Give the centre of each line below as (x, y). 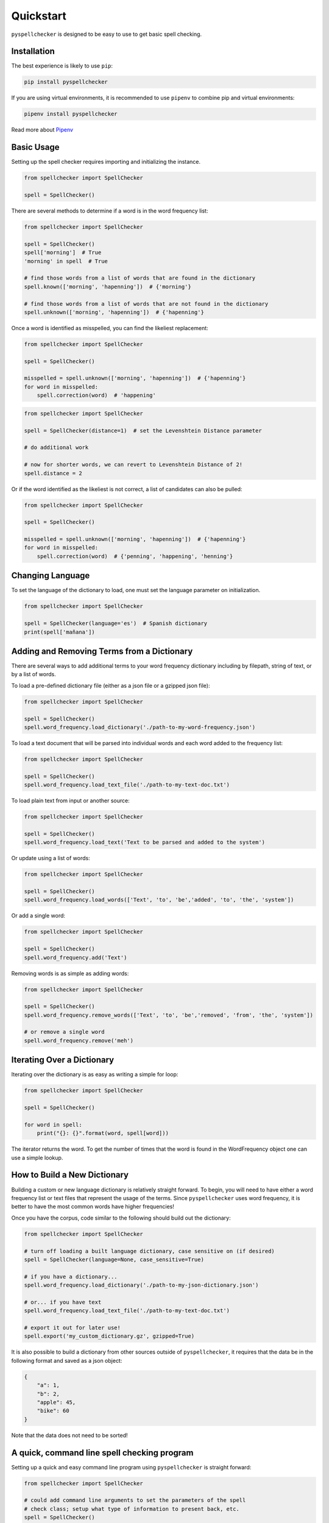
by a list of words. (34, 674)
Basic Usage (35, 147)
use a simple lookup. (37, 1157)
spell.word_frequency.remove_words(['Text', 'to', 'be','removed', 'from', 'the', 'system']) (169, 1015)
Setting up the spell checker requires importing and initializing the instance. (106, 162)
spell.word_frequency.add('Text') (76, 957)
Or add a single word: (38, 916)
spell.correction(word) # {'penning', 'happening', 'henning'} (135, 556)
